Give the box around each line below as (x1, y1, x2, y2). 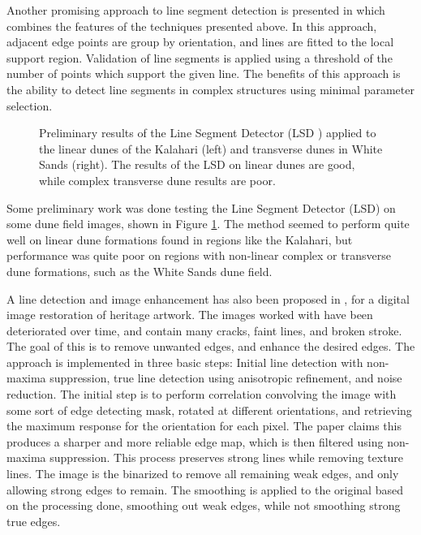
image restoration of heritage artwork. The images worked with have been (6, 306, 373, 323)
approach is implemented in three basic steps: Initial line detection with (6, 353, 363, 370)
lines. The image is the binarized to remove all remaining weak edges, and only (6, 465, 399, 482)
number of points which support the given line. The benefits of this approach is (6, 65, 401, 82)
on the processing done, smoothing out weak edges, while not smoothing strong (6, 497, 401, 514)
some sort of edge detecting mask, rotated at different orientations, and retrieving (6, 401, 412, 418)
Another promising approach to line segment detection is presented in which (6, 2, 385, 18)
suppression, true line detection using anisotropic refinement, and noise (49, 369, 402, 386)
